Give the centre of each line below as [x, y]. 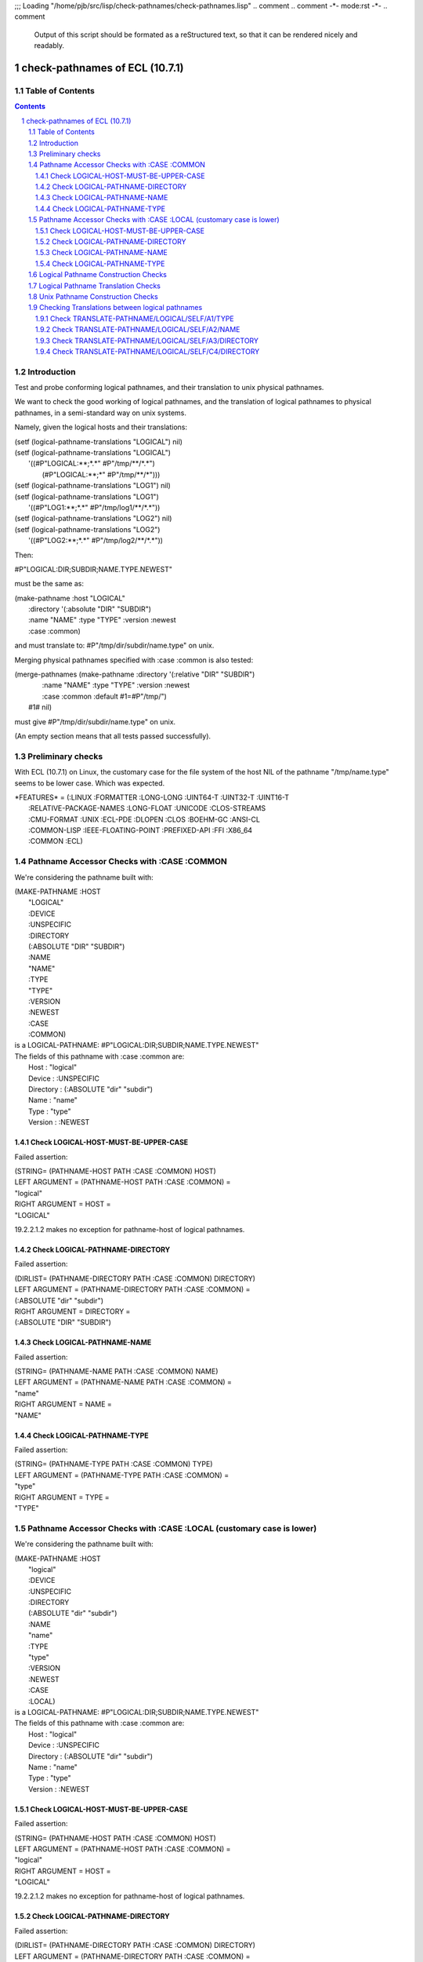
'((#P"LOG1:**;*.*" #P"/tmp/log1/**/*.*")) [94, 507]
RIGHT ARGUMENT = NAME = [63, 1404]
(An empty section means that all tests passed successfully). [113, 736]
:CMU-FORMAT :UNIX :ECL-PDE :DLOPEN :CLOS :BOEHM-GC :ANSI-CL [144, 819]
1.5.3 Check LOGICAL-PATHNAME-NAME [101, 253]
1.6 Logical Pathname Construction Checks [98, 275]
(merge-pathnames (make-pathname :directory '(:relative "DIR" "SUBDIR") [135, 674]
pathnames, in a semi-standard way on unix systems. [101, 413]
